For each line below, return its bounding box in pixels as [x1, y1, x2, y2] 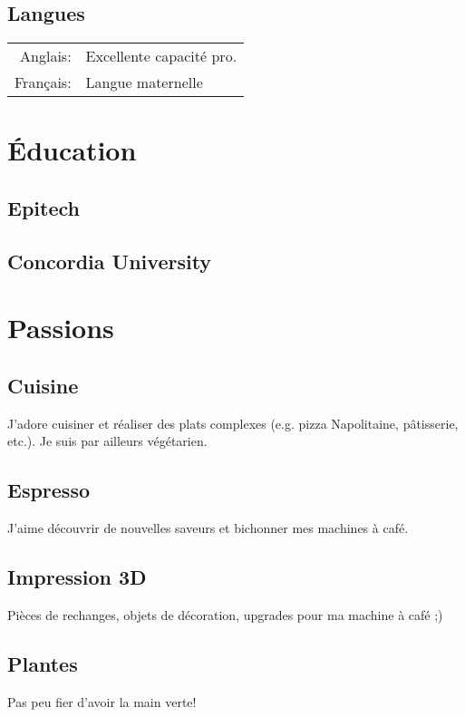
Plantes [7, 649, 78, 677]
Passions [7, 309, 114, 346]
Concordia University [7, 247, 212, 275]
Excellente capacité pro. [85, 45, 237, 67]
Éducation [7, 131, 137, 169]
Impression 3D [7, 563, 147, 591]
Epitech [7, 193, 80, 221]
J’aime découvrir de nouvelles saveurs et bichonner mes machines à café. [7, 518, 409, 538]
